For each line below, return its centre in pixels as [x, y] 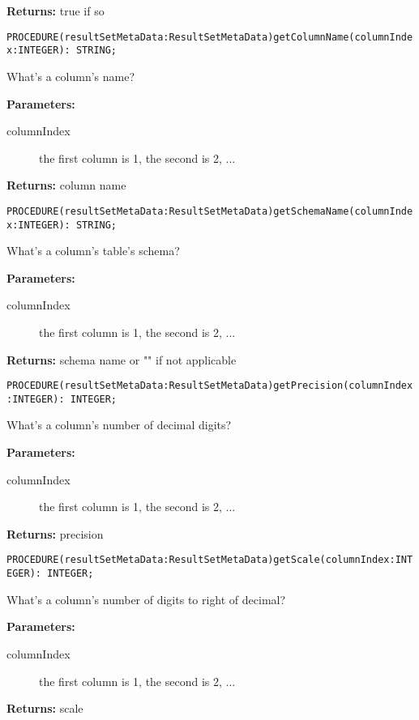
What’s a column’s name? [71, 76]
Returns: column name [66, 185]
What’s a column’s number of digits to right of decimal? [146, 599]
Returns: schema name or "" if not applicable [122, 359]
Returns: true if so [56, 11]
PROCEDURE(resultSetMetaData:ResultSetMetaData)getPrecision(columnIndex [210, 386]
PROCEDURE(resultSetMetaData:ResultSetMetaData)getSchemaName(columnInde [210, 211]
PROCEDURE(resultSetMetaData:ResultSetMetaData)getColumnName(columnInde [210, 37]
